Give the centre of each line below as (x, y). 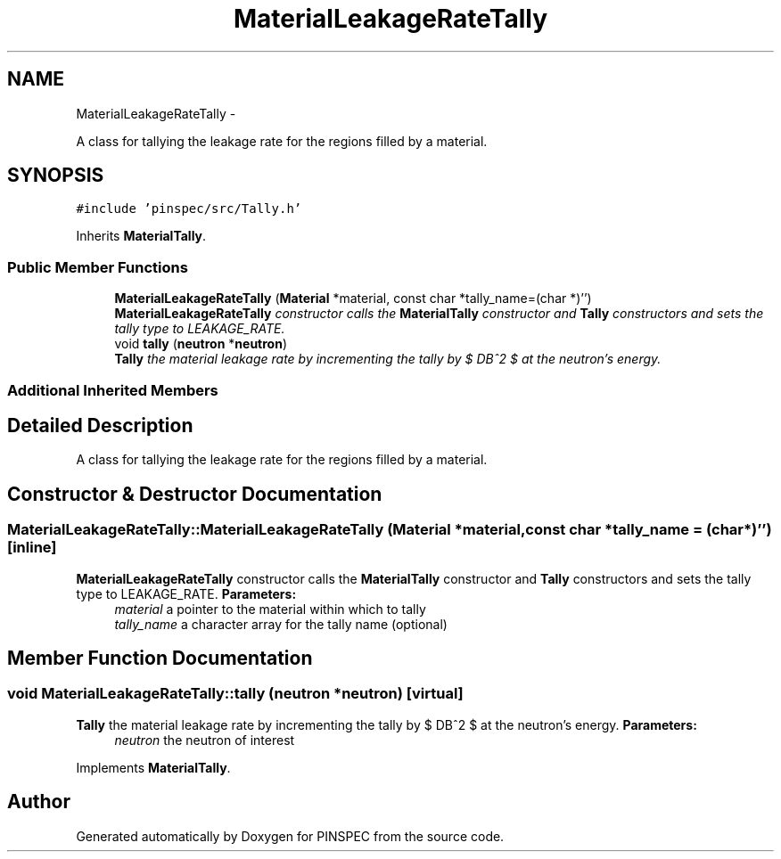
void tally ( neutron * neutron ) (201, 344)
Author (39, 802)
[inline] (32, 548)
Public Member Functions (98, 267)
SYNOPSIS (56, 176)
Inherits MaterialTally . (141, 236)
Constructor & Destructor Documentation (195, 494)
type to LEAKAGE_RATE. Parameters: (186, 593)
